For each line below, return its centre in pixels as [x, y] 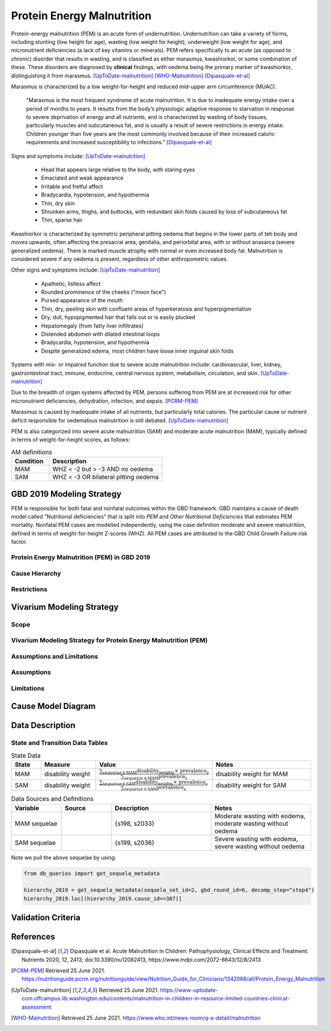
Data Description [43, 725]
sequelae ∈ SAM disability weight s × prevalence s [155, 783]
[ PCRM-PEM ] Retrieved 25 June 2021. [58, 971]
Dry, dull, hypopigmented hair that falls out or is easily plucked [118, 317]
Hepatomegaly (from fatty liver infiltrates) [92, 326]
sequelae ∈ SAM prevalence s [155, 788]
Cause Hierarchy [36, 573]
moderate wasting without [251, 823]
